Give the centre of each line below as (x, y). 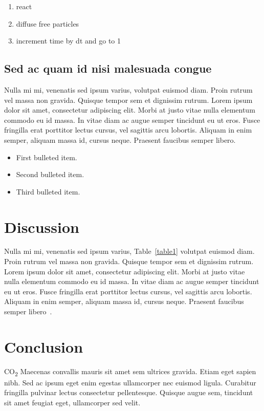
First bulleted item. (47, 157)
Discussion (42, 226)
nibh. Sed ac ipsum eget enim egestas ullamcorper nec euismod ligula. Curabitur (130, 382)
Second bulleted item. (50, 174)
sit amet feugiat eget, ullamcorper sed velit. (72, 403)
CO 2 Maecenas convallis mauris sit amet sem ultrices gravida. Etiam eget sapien (130, 372)
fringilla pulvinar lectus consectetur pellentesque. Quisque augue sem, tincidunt (129, 392)
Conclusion (44, 346)
